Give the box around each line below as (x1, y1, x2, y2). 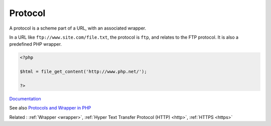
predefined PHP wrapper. (9, 41, 62, 47)
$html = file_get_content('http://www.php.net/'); (20, 69, 148, 75)
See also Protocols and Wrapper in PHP (9, 105, 91, 111)
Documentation (9, 95, 41, 101)
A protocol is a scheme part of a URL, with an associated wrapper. (9, 25, 147, 31)
